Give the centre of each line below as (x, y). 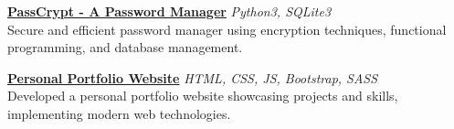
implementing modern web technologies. (119, 113)
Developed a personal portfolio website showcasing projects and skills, (203, 96)
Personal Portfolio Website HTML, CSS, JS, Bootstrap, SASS (193, 77)
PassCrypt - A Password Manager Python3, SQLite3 (169, 11)
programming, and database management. (125, 47)
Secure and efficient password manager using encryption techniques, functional (227, 29)
